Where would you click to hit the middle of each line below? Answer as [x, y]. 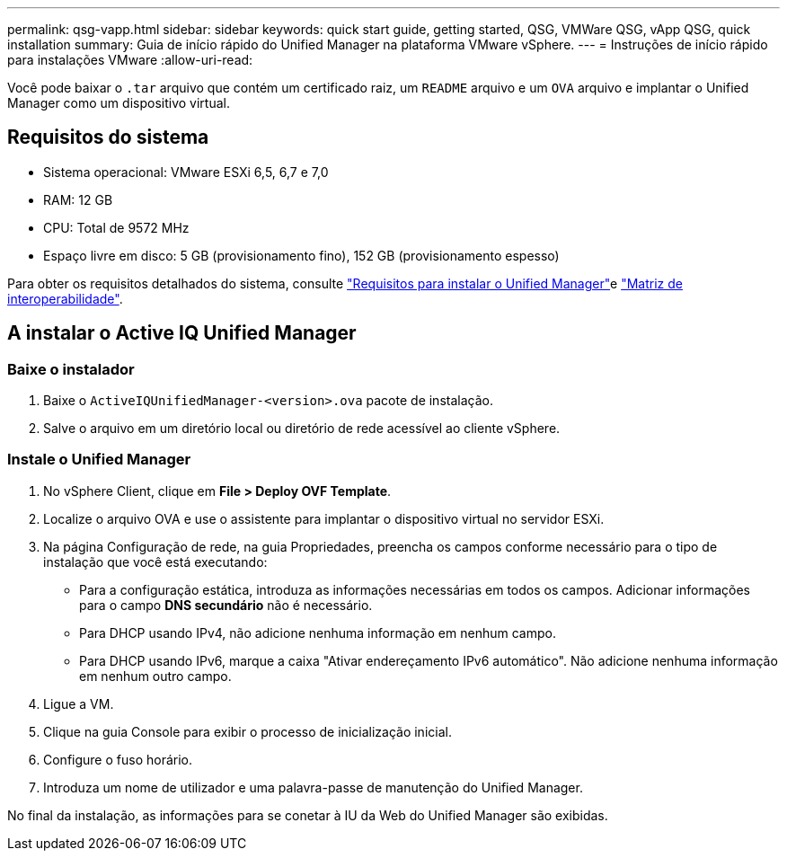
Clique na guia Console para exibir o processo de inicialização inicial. [248, 731]
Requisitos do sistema [108, 137]
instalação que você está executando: [155, 562]
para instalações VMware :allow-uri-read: [130, 60]
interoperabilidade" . [65, 298]
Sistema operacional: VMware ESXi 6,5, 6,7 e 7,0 [186, 172]
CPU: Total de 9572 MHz [116, 227]
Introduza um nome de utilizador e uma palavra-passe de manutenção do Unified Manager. [313, 787]
